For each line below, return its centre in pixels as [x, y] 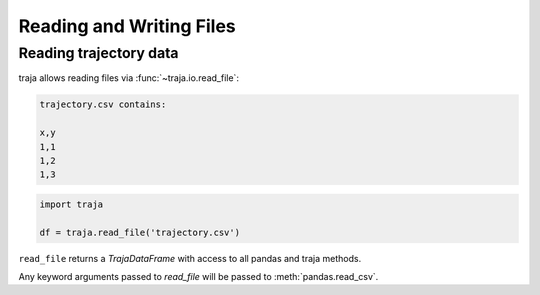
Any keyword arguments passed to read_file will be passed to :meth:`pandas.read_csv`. [198, 277]
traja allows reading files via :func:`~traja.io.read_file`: [129, 78]
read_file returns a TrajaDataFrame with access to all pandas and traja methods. [190, 258]
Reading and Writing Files [127, 26]
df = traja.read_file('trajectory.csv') [139, 232]
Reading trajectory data [98, 53]
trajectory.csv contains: [103, 104]
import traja [71, 204]
